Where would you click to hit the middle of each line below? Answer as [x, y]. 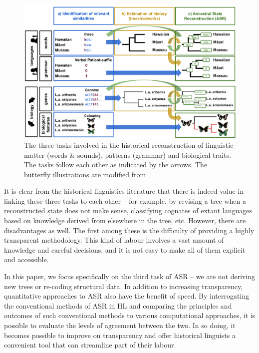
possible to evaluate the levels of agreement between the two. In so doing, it [120, 325]
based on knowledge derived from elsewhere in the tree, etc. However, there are [125, 220]
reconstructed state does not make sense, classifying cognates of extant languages [128, 210]
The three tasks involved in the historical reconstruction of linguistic [129, 145]
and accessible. [26, 259]
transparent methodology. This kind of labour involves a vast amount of [114, 240]
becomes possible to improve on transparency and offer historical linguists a [120, 335]
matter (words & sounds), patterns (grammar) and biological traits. [128, 155]
